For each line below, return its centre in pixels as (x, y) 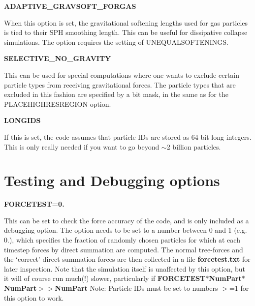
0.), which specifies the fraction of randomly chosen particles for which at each (122, 240)
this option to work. (34, 297)
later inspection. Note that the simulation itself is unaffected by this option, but (125, 268)
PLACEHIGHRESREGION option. (58, 104)
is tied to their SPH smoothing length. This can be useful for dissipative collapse (126, 32)
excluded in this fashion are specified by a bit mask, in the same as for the (116, 94)
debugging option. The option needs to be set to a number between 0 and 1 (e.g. (126, 230)
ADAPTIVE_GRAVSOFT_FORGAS (70, 6)
